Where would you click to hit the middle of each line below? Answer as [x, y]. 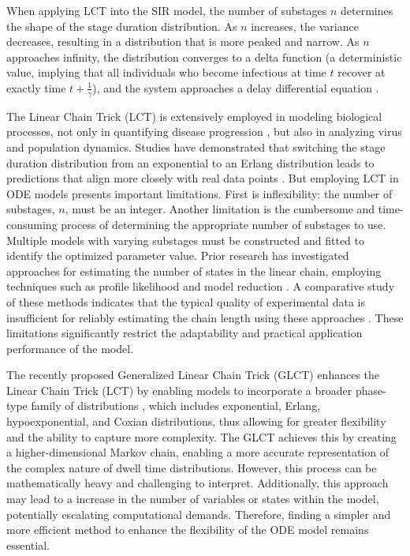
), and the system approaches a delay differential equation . [236, 87]
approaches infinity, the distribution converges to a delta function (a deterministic [204, 56]
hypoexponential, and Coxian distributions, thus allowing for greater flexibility [196, 421]
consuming [32, 224]
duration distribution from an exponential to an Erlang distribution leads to [190, 162]
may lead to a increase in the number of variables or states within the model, [193, 499]
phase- [371, 390]
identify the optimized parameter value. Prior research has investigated [178, 255]
